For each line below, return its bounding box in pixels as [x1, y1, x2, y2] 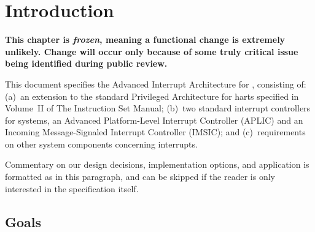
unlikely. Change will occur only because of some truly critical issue [5, 45, 298, 58]
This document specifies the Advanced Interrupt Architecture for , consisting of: [5, 77, 306, 90]
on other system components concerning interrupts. [5, 137, 198, 150]
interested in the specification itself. [5, 182, 139, 195]
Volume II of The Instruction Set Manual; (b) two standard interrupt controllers [5, 102, 311, 114]
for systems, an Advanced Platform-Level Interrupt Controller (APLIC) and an [5, 113, 303, 126]
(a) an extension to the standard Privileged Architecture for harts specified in [5, 89, 299, 102]
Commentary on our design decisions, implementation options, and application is [5, 158, 309, 171]
